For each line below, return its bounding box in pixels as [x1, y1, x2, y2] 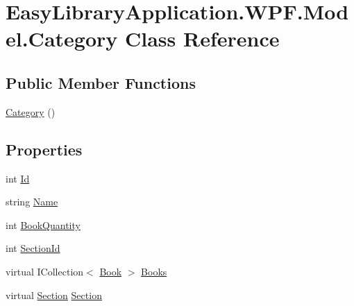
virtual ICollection [6, 264, 84, 278]
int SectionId [6, 241, 60, 255]
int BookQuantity [6, 217, 81, 232]
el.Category [6, 24, 118, 53]
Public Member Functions [6, 71, 196, 93]
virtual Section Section [6, 287, 102, 302]
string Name [6, 194, 58, 209]
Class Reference [125, 24, 280, 53]
